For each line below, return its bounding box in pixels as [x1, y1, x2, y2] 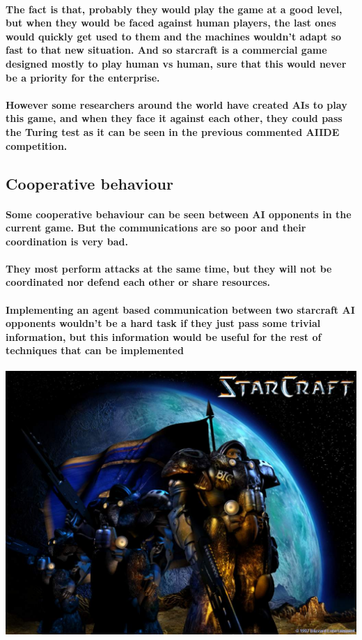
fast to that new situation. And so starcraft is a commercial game [6, 43, 327, 57]
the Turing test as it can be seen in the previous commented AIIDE [6, 124, 340, 139]
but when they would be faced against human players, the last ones [6, 15, 336, 30]
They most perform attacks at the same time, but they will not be [6, 261, 332, 275]
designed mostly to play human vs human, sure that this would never [6, 56, 347, 70]
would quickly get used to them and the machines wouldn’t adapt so [6, 29, 342, 43]
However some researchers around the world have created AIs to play [6, 97, 347, 112]
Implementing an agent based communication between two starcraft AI [6, 302, 355, 317]
